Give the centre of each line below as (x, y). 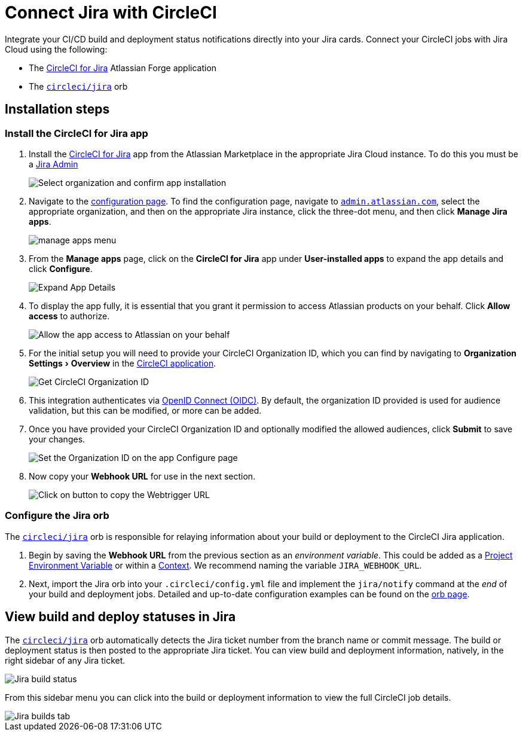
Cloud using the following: (56, 49)
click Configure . (61, 268)
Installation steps (57, 109)
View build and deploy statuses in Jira (120, 617)
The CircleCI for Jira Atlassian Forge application (123, 68)
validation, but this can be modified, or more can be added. (145, 410)
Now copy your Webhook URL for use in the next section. (142, 476)
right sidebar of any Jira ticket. (65, 660)
